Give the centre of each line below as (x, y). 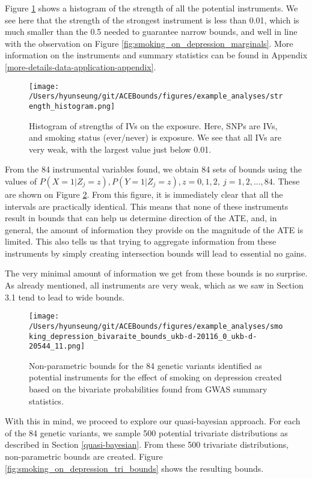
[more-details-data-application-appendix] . (81, 66)
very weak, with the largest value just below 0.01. (120, 149)
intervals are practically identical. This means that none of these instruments (147, 206)
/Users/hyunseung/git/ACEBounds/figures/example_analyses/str (156, 96)
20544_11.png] (57, 346)
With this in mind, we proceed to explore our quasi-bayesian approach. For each (153, 421)
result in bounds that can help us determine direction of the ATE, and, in (141, 218)
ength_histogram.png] (72, 106)
